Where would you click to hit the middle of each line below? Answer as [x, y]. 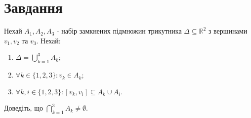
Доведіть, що [23, 108]
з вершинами [228, 31]
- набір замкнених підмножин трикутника [119, 31]
